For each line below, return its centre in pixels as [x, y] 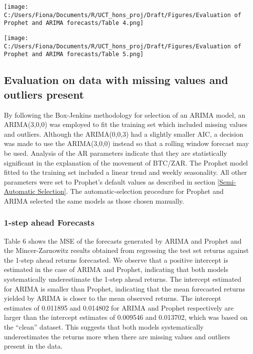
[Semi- [227, 181]
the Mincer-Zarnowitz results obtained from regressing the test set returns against [126, 250]
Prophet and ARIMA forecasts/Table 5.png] [74, 54]
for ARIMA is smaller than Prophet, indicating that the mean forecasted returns [125, 288]
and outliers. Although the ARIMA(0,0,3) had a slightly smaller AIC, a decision [124, 134]
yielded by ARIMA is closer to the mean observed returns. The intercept [113, 298]
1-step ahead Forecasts [49, 222]
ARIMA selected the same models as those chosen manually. [94, 200]
